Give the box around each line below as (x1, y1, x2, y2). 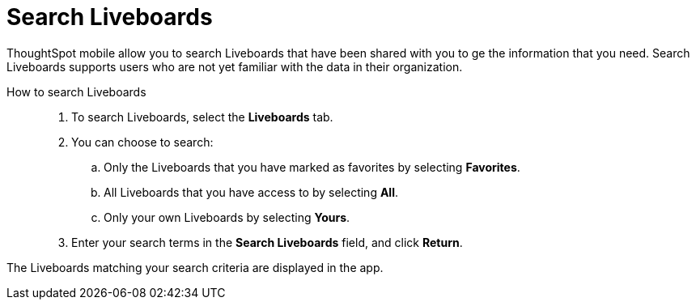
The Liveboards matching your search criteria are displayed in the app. (6, 260, 384, 274)
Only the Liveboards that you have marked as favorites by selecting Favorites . (104, 159, 520, 174)
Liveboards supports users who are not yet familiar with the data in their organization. (6, 59, 463, 74)
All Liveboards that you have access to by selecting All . (104, 185, 398, 199)
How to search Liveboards (6, 84, 146, 99)
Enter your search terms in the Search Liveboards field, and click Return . (71, 235, 463, 249)
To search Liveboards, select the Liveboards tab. (71, 109, 333, 124)
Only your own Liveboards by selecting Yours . (104, 210, 350, 224)
